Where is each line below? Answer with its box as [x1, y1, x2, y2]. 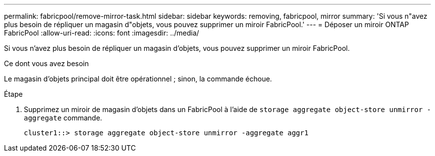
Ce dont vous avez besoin [4, 59, 89, 68]
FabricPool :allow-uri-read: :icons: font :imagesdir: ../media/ [4, 29, 199, 37]
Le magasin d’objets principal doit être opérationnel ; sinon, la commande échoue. [4, 75, 272, 83]
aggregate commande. [24, 114, 102, 122]
